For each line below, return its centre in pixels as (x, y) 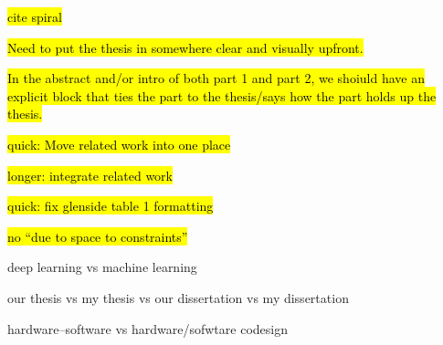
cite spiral (35, 16)
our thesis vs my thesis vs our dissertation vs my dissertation (178, 297)
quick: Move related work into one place (119, 144)
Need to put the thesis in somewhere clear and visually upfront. (185, 47)
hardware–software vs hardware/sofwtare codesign (148, 328)
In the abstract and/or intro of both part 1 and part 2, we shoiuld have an (216, 78)
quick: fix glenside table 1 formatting (111, 206)
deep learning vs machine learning (102, 267)
